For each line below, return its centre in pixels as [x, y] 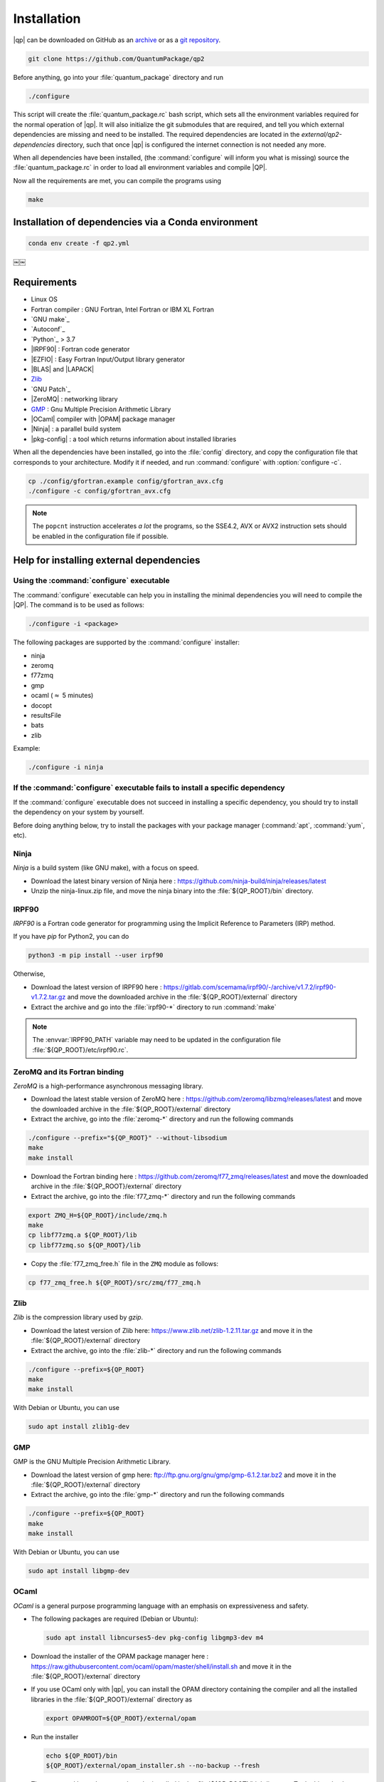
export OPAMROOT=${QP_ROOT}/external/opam [121, 1718]
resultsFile [46, 715]
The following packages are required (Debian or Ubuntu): [115, 1619]
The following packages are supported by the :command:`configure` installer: [126, 642]
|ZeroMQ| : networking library [74, 399]
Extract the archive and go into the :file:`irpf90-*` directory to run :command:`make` [154, 1007]
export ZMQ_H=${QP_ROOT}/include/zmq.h [97, 1215]
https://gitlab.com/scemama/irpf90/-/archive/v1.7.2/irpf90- [250, 987]
